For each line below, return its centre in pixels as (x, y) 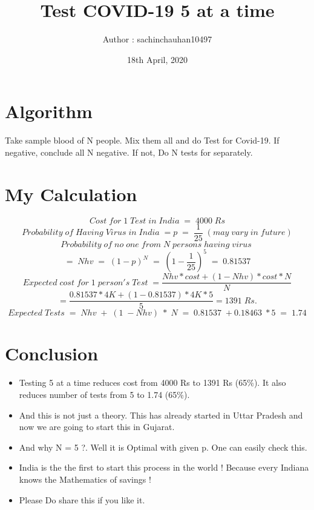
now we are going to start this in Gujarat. (97, 427)
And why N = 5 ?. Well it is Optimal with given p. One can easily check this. (163, 447)
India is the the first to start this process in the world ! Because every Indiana (164, 467)
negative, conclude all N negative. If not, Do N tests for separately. (129, 152)
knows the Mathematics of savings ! (85, 479)
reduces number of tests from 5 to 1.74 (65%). (104, 394)
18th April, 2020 (157, 59)
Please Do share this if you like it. (82, 499)
